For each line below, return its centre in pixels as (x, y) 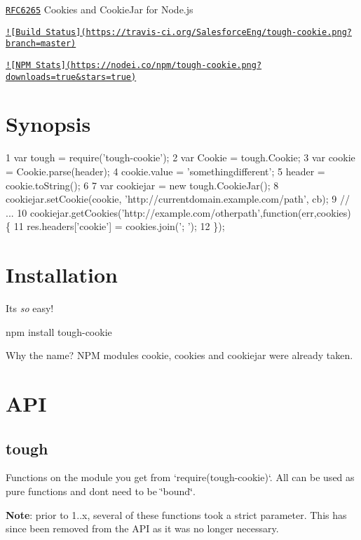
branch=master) (41, 44)
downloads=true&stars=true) (71, 77)
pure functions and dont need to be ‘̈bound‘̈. (101, 491)
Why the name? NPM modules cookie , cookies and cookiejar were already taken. (179, 355)
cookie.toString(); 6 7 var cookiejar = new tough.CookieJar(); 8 (142, 185)
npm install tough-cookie (59, 331)
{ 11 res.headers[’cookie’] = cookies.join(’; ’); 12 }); (115, 226)
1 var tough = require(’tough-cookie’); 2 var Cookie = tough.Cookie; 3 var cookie (180, 157)
